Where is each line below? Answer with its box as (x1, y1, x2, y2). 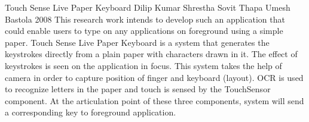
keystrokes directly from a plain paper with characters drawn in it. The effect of (5, 48, 298, 60)
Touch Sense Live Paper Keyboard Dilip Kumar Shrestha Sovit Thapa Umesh (5, 1, 290, 13)
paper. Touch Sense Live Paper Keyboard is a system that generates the (5, 36, 270, 48)
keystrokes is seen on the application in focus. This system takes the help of (5, 59, 282, 71)
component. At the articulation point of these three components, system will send (5, 94, 304, 107)
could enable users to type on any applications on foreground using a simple (5, 24, 283, 37)
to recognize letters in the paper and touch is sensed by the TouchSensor (5, 83, 271, 95)
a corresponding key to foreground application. (5, 106, 176, 118)
